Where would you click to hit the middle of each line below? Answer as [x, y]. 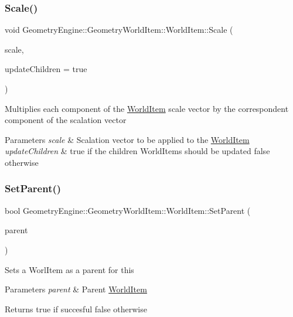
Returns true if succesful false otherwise [76, 309]
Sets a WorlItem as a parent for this [69, 269]
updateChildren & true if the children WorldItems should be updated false [137, 151]
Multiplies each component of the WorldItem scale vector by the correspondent [147, 108]
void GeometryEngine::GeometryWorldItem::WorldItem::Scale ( [119, 30]
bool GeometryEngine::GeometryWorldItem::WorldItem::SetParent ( [128, 210]
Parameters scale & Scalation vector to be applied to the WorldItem [127, 139]
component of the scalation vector [66, 120]
